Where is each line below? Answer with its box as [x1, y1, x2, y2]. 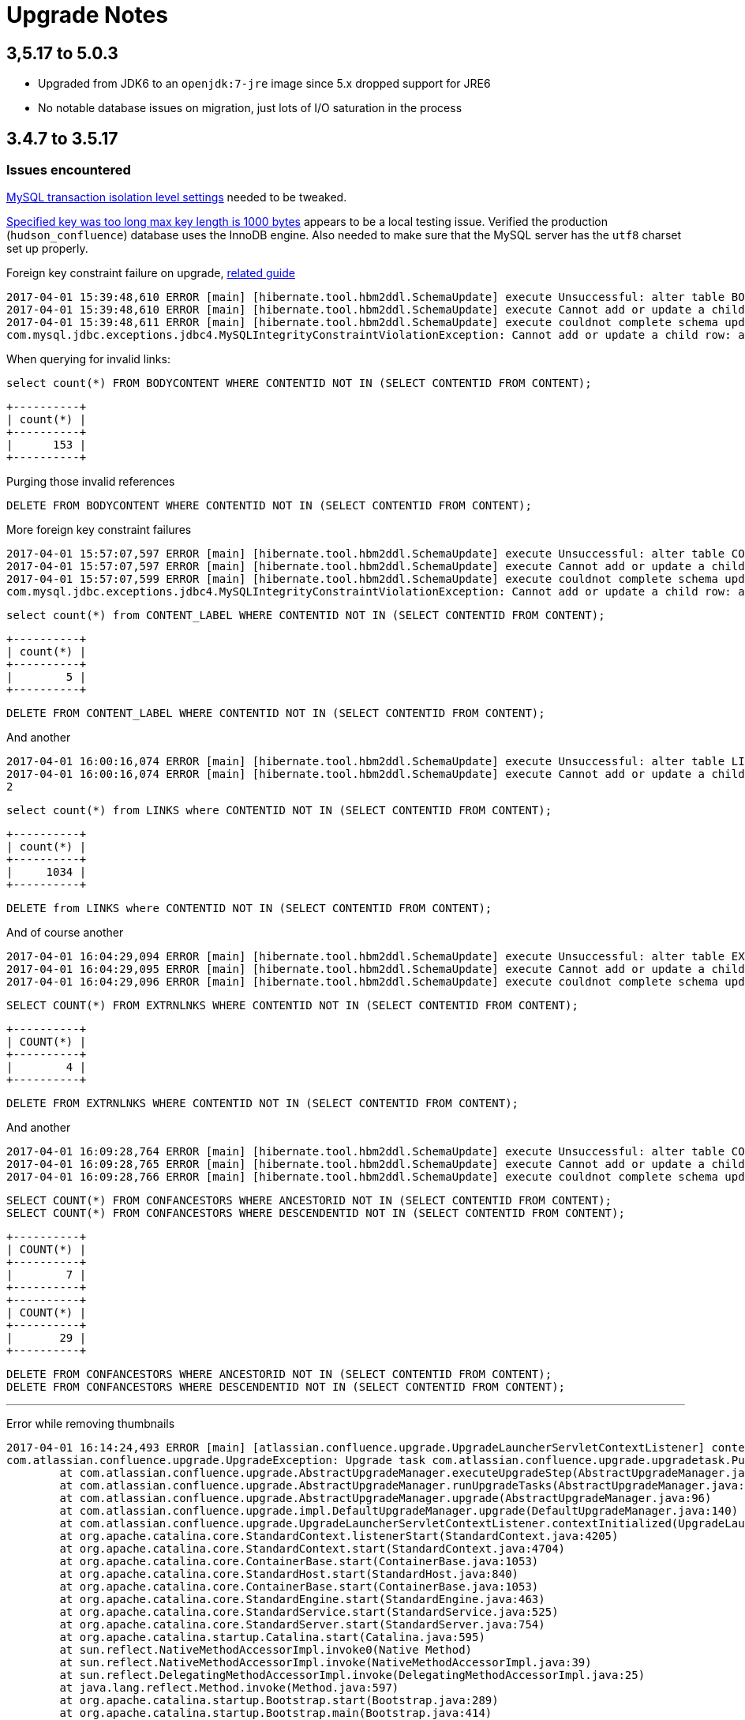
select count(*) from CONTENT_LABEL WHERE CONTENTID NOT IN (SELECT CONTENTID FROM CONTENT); [6, 609, 605, 622]
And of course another [6, 926, 124, 940]
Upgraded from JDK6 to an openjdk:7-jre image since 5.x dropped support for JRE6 [38, 77, 491, 91]
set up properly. [6, 242, 88, 256]
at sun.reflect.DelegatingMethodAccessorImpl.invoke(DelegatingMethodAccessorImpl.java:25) [59, 1669, 646, 1682]
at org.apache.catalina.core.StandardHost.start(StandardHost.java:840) [59, 1568, 519, 1581]
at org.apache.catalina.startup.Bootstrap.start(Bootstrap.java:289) [59, 1694, 499, 1707]
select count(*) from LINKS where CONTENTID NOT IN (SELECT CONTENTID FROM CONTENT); [6, 804, 552, 817]
